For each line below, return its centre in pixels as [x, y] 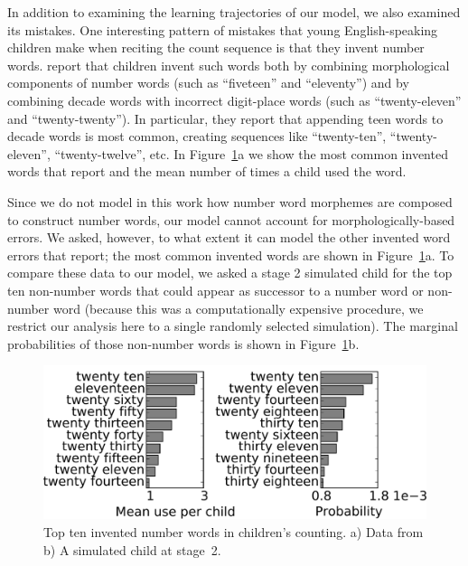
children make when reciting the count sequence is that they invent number [216, 47]
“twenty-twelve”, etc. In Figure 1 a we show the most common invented [251, 153]
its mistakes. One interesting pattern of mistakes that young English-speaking [223, 29]
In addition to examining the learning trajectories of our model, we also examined [234, 12]
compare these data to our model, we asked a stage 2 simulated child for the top [230, 273]
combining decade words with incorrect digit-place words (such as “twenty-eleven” [234, 100]
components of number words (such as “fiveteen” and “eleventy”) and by [208, 83]
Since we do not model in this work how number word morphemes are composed [230, 201]
